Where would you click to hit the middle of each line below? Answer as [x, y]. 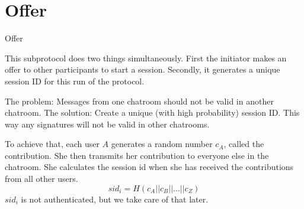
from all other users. [41, 179]
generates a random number [162, 144]
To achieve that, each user [52, 144]
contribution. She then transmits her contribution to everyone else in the [137, 155]
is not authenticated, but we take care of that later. [115, 199]
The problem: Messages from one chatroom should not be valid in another [139, 101]
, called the [244, 144]
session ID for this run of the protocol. [75, 81]
